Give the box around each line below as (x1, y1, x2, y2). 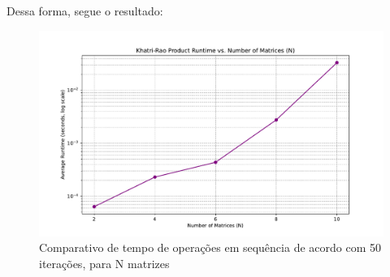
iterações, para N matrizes (39, 255, 170, 272)
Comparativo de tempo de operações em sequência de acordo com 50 (39, 239, 381, 256)
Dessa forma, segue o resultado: (6, 2, 163, 19)
